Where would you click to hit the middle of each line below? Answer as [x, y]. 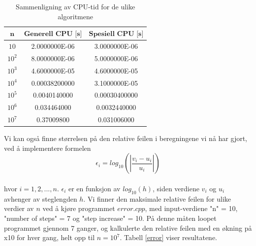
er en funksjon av [94, 188]
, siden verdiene [176, 188]
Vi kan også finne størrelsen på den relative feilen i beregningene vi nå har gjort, [126, 138]
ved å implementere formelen [48, 148]
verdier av [19, 208]
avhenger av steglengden [41, 198]
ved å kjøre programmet [79, 208]
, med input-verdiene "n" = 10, [191, 208]
